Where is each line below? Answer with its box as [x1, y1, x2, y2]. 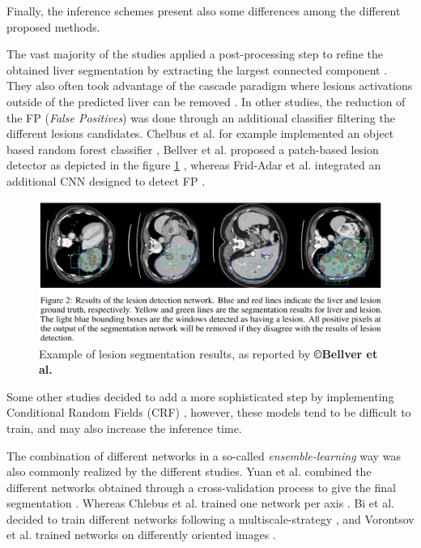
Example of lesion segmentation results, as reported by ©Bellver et [39, 345, 378, 362]
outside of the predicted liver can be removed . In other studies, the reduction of [6, 92, 406, 109]
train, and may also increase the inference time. [6, 419, 242, 436]
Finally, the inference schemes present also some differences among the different [6, 2, 401, 19]
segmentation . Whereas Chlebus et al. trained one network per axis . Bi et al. [6, 494, 394, 512]
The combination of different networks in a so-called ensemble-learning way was [6, 447, 401, 464]
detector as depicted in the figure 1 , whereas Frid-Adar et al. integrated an [6, 156, 381, 173]
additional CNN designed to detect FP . [6, 172, 206, 189]
